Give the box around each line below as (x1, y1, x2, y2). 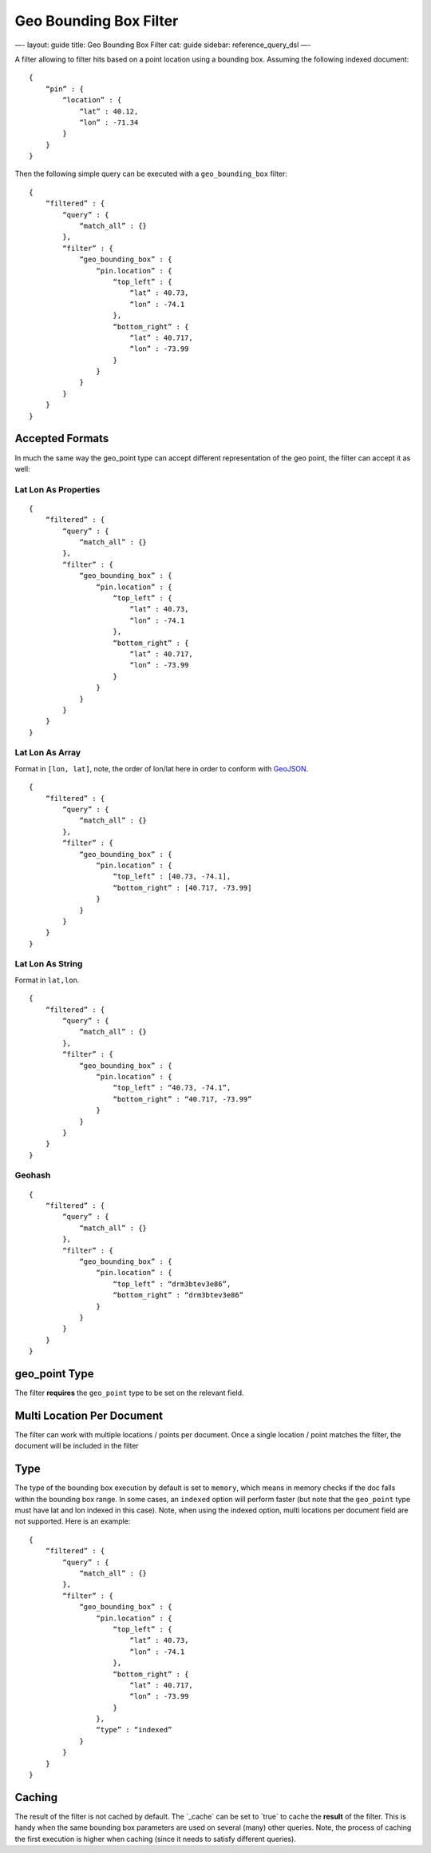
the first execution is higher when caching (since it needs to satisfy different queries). (14, 1834, 297, 1843)
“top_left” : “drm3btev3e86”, (113, 1279, 231, 1289)
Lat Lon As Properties (14, 484, 101, 495)
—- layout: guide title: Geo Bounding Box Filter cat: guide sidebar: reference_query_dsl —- (14, 40, 311, 50)
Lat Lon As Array (14, 747, 81, 759)
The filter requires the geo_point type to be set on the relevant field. (14, 1388, 244, 1398)
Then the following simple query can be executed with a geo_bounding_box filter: (14, 169, 287, 179)
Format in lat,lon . (14, 975, 80, 985)
